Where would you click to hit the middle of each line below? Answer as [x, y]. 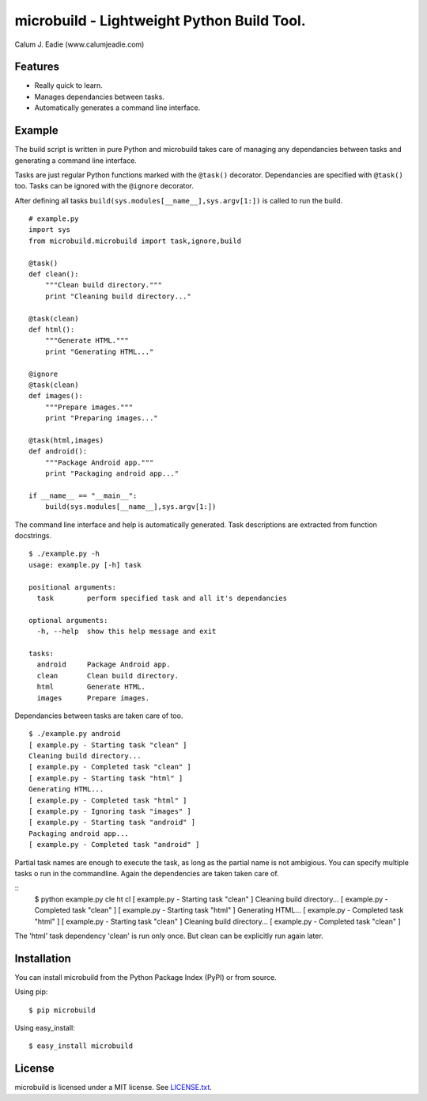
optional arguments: [68, 620]
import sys [50, 230]
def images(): [56, 396]
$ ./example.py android [75, 734]
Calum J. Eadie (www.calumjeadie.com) [79, 44]
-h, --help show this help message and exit [127, 632]
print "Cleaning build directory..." [118, 296]
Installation [43, 958]
